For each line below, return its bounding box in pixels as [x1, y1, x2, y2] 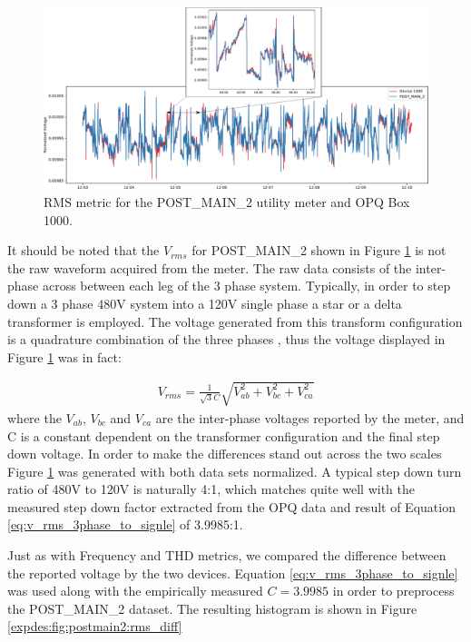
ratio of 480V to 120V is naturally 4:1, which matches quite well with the [7, 479, 415, 499]
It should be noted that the [7, 241, 160, 260]
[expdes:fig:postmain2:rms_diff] [7, 617, 182, 636]
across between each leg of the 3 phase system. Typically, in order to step [42, 276, 451, 295]
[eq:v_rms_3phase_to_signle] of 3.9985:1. [7, 515, 243, 534]
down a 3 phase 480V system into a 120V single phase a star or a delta [7, 293, 402, 312]
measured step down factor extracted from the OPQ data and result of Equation [7, 497, 456, 516]
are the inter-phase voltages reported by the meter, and [155, 408, 465, 427]
